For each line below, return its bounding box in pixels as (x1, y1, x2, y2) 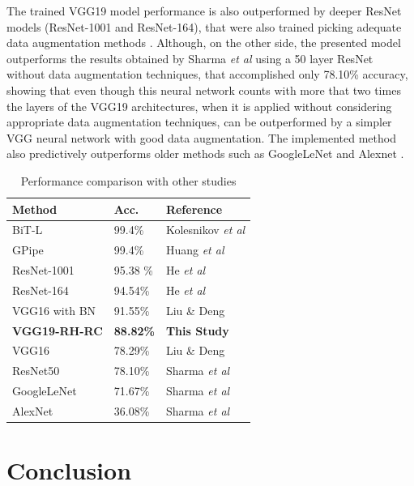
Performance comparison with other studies (20, 172, 237, 189)
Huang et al (165, 241, 224, 258)
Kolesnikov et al (165, 221, 245, 238)
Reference (165, 200, 223, 217)
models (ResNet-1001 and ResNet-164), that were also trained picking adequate (6, 18, 402, 35)
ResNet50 (12, 362, 60, 379)
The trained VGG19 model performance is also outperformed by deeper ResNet (6, 2, 402, 19)
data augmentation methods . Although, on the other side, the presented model (6, 34, 401, 51)
